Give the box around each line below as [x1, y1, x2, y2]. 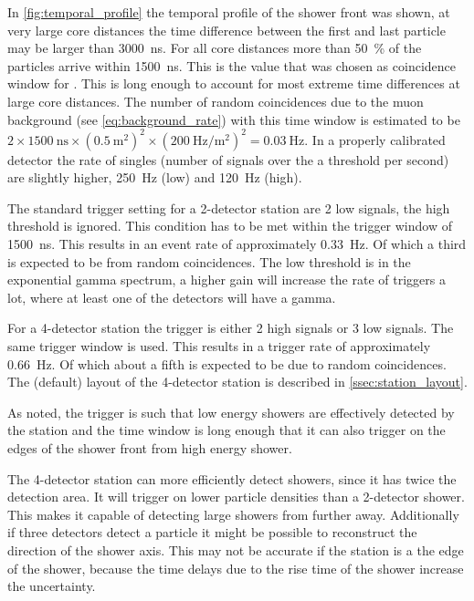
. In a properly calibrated [304, 130, 446, 149]
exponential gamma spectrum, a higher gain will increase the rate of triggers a [7, 270, 446, 289]
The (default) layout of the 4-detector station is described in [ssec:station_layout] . [7, 372, 468, 391]
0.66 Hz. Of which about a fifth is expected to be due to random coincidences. [7, 354, 447, 373]
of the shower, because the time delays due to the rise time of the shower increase [7, 558, 464, 577]
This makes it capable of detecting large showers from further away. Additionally [7, 504, 459, 523]
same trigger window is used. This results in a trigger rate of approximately [7, 337, 431, 355]
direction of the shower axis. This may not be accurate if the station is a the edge [7, 540, 464, 559]
